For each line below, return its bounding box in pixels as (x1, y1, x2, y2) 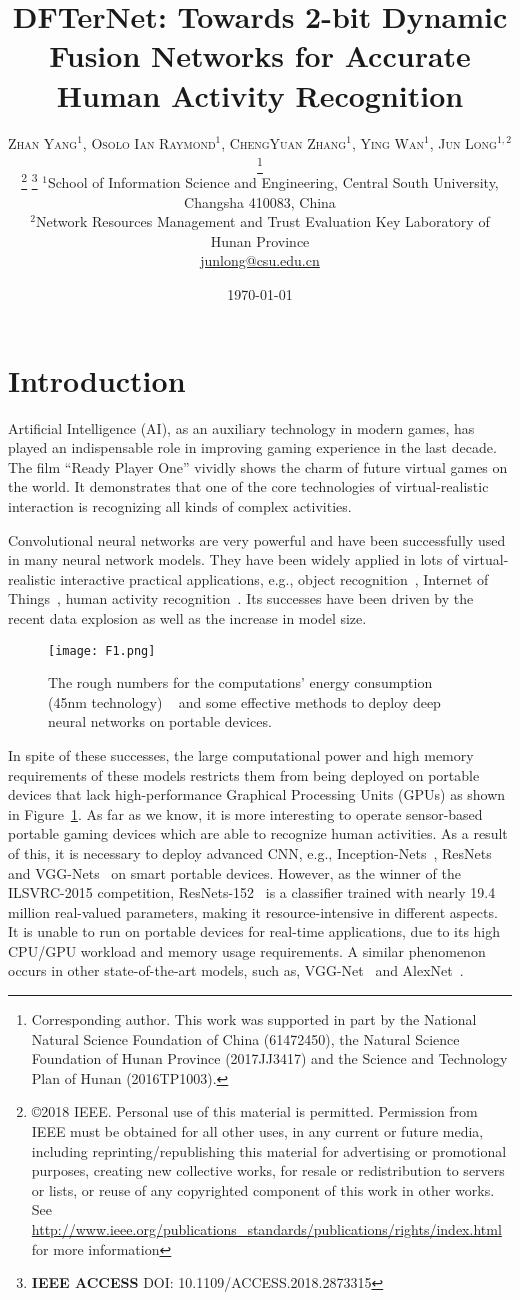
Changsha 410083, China (184, 191, 336, 212)
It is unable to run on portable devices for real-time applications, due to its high (8, 921, 501, 942)
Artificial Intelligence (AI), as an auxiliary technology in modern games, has (8, 417, 475, 438)
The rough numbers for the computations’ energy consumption (48, 672, 433, 693)
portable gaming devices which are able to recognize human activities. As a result (8, 823, 508, 844)
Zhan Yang (8, 132, 78, 153)
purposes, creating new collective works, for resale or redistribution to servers (31, 1160, 505, 1181)
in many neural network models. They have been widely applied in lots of (8, 549, 459, 570)
